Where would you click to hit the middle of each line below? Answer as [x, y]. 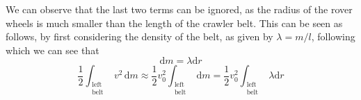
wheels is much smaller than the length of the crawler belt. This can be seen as [174, 23]
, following [333, 36]
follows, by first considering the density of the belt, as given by [139, 36]
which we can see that [53, 50]
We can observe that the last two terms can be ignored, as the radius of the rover [179, 9]
